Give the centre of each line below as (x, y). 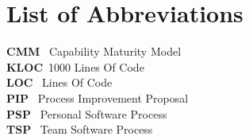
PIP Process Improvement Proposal (98, 97)
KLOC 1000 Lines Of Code (75, 66)
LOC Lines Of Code (59, 82)
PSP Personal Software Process (87, 113)
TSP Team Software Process (80, 129)
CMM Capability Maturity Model (94, 51)
